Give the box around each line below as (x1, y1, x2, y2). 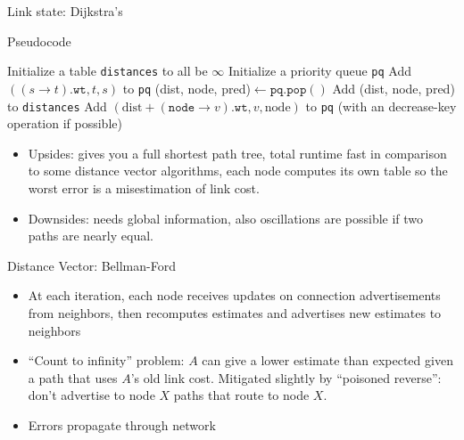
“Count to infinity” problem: (28, 351, 185, 370)
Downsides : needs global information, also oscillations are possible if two (28, 208, 424, 227)
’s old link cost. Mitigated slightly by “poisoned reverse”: (130, 368, 442, 387)
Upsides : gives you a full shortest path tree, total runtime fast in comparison (28, 143, 447, 162)
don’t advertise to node (28, 386, 155, 404)
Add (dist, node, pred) (332, 78, 455, 97)
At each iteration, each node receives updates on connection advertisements (28, 286, 441, 305)
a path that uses (28, 368, 118, 387)
